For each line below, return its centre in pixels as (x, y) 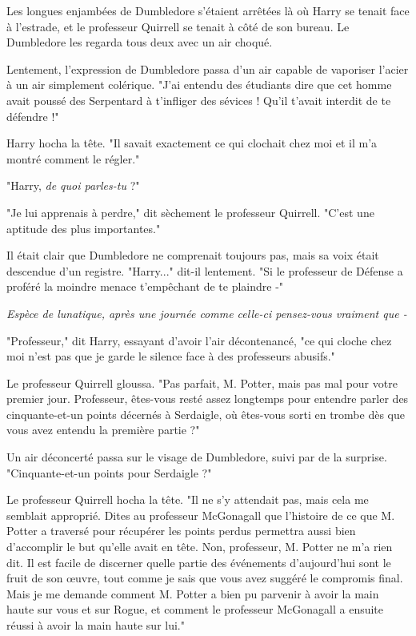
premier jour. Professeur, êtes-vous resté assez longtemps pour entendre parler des (208, 399)
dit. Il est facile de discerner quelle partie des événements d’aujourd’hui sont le (199, 562)
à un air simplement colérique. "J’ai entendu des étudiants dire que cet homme (199, 85)
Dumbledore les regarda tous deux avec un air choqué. (140, 42)
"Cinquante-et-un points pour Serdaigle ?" (109, 472)
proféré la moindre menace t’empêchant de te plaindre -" (145, 286)
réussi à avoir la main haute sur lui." (96, 625)
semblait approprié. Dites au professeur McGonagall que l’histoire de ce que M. (201, 515)
